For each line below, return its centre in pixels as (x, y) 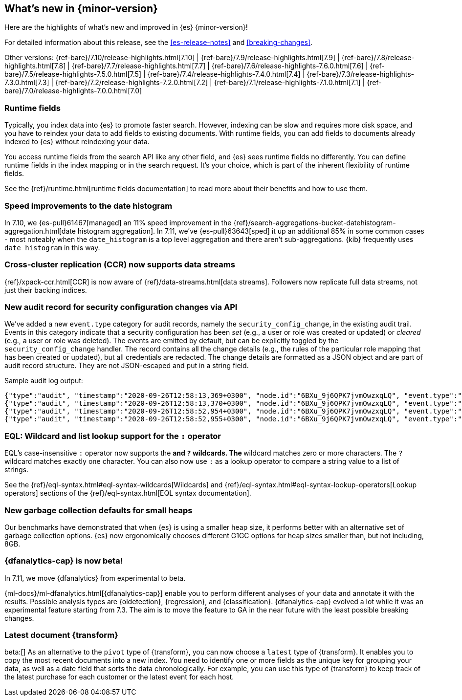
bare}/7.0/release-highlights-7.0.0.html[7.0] (73, 91)
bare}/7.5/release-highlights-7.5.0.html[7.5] (73, 74)
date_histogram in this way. (52, 247)
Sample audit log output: (44, 381)
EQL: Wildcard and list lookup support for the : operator (113, 436)
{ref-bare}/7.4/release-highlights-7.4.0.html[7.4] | (226, 74)
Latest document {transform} (61, 635)
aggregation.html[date (40, 231)
